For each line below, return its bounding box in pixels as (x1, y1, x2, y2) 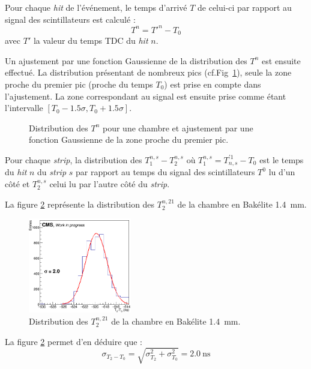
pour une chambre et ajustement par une (102, 121, 253, 134)
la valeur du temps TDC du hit (33, 34, 148, 47)
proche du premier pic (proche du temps (5, 77, 153, 90)
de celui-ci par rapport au (198, 1, 292, 13)
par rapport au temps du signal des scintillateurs (75, 166, 255, 178)
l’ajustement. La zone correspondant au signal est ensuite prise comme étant (5, 89, 286, 102)
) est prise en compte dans (164, 77, 261, 90)
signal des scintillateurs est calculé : (5, 13, 136, 25)
